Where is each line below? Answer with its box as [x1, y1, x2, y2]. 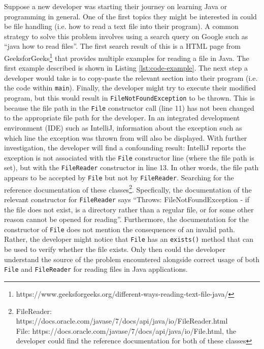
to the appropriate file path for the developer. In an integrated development [4, 112, 240, 123]
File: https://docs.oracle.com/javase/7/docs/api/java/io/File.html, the [16, 325, 236, 336]
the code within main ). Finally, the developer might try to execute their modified [4, 82, 256, 93]
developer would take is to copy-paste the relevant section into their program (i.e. [4, 72, 258, 83]
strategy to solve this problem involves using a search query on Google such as [4, 30, 248, 41]
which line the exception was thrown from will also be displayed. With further [4, 132, 247, 143]
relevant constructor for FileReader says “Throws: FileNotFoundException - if [4, 194, 249, 204]
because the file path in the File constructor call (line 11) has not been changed [4, 102, 254, 113]
